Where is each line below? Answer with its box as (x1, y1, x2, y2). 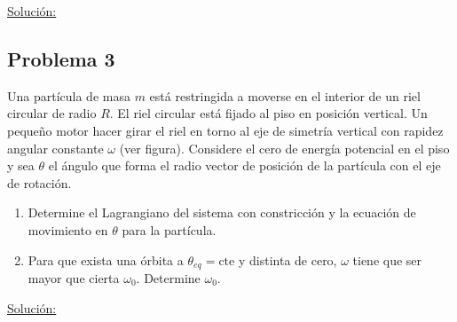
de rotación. (7, 173, 72, 192)
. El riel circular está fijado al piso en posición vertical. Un (109, 104, 428, 122)
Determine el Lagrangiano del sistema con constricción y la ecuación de (28, 203, 416, 222)
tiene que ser (352, 250, 422, 269)
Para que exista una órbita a (28, 250, 184, 269)
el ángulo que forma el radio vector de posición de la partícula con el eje (48, 156, 441, 175)
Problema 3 (7, 44, 115, 72)
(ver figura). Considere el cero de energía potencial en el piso (119, 138, 450, 157)
